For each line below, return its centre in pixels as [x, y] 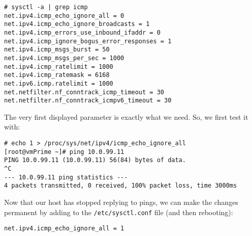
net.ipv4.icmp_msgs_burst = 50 [57, 50]
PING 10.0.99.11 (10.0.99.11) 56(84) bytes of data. [95, 160]
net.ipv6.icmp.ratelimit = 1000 [59, 83]
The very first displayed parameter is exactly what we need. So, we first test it [126, 116]
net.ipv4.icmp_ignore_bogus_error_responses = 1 [88, 41]
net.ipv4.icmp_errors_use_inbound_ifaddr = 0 [82, 32]
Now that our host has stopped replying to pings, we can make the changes [121, 202]
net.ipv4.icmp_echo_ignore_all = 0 [64, 16]
